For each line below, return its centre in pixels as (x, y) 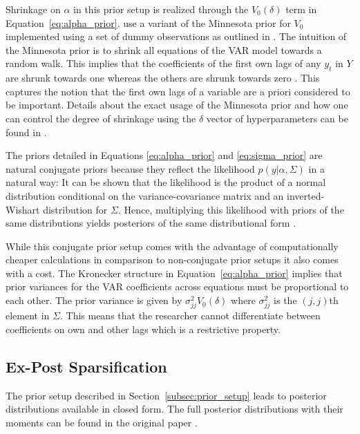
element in (28, 315)
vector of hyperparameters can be (277, 118)
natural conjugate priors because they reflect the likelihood (130, 168)
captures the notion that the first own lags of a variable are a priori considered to (178, 91)
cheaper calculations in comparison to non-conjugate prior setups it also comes (172, 260)
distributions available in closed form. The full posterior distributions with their (174, 409)
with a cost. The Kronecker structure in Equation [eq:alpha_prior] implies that (174, 273)
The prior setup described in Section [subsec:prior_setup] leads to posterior (166, 395)
